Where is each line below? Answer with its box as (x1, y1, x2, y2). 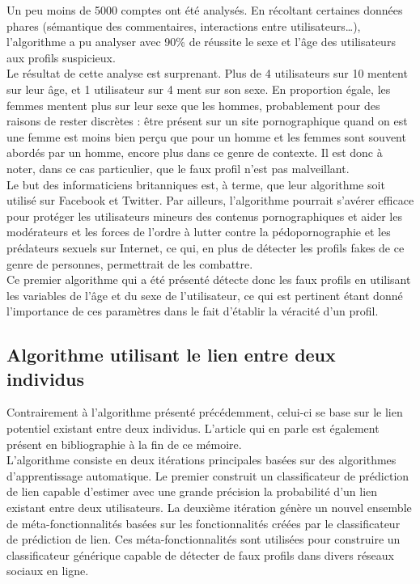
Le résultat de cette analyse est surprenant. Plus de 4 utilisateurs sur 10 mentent (6, 65, 408, 82)
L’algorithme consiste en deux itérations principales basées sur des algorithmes (6, 451, 397, 468)
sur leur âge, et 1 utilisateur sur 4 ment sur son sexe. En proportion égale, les (6, 80, 391, 97)
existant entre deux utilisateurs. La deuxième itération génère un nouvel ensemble (6, 499, 412, 516)
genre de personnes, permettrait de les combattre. (6, 255, 253, 272)
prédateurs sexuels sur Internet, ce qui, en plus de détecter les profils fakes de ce (6, 239, 405, 256)
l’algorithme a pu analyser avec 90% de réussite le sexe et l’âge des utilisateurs (6, 33, 396, 50)
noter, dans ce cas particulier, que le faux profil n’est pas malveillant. (6, 159, 350, 176)
